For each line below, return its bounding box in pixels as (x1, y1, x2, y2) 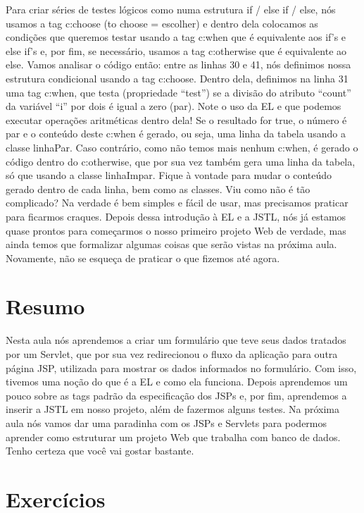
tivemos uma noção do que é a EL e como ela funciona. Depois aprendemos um (6, 374, 348, 389)
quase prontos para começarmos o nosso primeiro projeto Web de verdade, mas (6, 223, 346, 237)
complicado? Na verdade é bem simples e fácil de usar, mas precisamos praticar (6, 195, 349, 210)
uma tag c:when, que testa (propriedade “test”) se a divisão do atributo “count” (6, 85, 351, 99)
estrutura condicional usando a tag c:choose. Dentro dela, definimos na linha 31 (6, 70, 349, 85)
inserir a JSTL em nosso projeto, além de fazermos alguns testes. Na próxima (6, 402, 339, 416)
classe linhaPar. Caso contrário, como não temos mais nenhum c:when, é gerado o (6, 140, 358, 154)
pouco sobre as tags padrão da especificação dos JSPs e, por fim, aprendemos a (6, 388, 347, 402)
